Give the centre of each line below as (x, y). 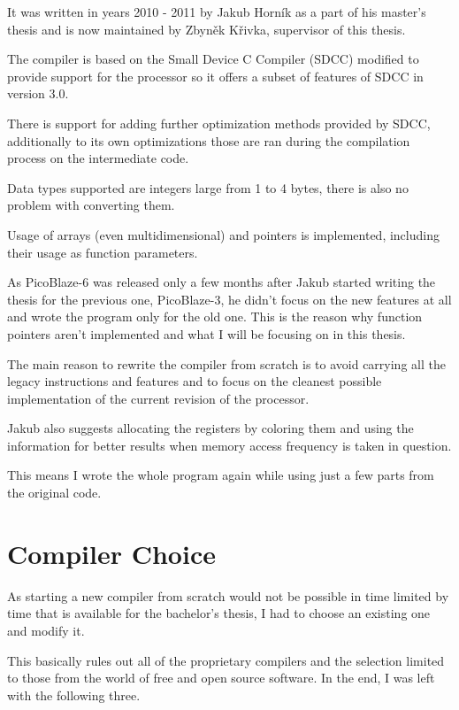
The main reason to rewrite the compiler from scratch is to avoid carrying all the (226, 363)
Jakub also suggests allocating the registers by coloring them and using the (210, 428)
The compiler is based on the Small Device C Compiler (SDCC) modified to (213, 59)
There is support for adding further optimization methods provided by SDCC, (219, 123)
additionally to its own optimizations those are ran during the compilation (209, 140)
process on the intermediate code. (98, 158)
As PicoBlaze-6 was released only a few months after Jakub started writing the (222, 282)
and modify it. (46, 630)
